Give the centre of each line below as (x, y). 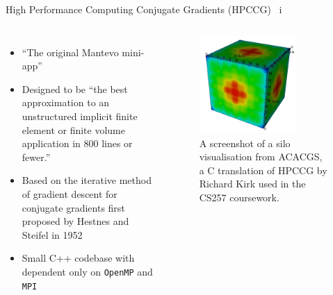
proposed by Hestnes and (75, 221)
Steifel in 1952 (52, 234)
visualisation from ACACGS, (261, 157)
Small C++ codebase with (78, 258)
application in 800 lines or (77, 143)
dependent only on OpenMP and (87, 271)
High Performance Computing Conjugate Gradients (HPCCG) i (144, 9)
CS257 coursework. (239, 197)
